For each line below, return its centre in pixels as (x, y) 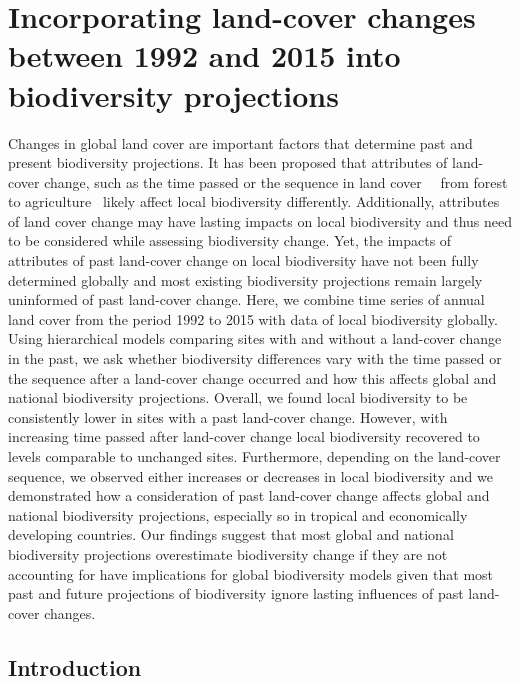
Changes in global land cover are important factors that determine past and (240, 142)
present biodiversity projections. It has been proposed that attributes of (228, 162)
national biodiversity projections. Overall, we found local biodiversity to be (238, 397)
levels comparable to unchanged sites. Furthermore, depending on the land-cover (254, 456)
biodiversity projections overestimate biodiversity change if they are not (228, 553)
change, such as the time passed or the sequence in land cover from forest (276, 181)
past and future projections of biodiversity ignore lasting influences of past (236, 593)
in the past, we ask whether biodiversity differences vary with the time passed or (255, 358)
